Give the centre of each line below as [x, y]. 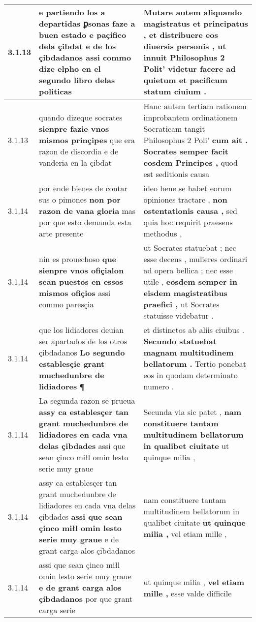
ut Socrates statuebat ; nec [190, 248]
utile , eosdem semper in [190, 281]
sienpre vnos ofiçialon [81, 270]
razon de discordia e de [79, 151]
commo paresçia [66, 304]
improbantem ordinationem [191, 117]
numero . [159, 386]
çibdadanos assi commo [85, 57]
